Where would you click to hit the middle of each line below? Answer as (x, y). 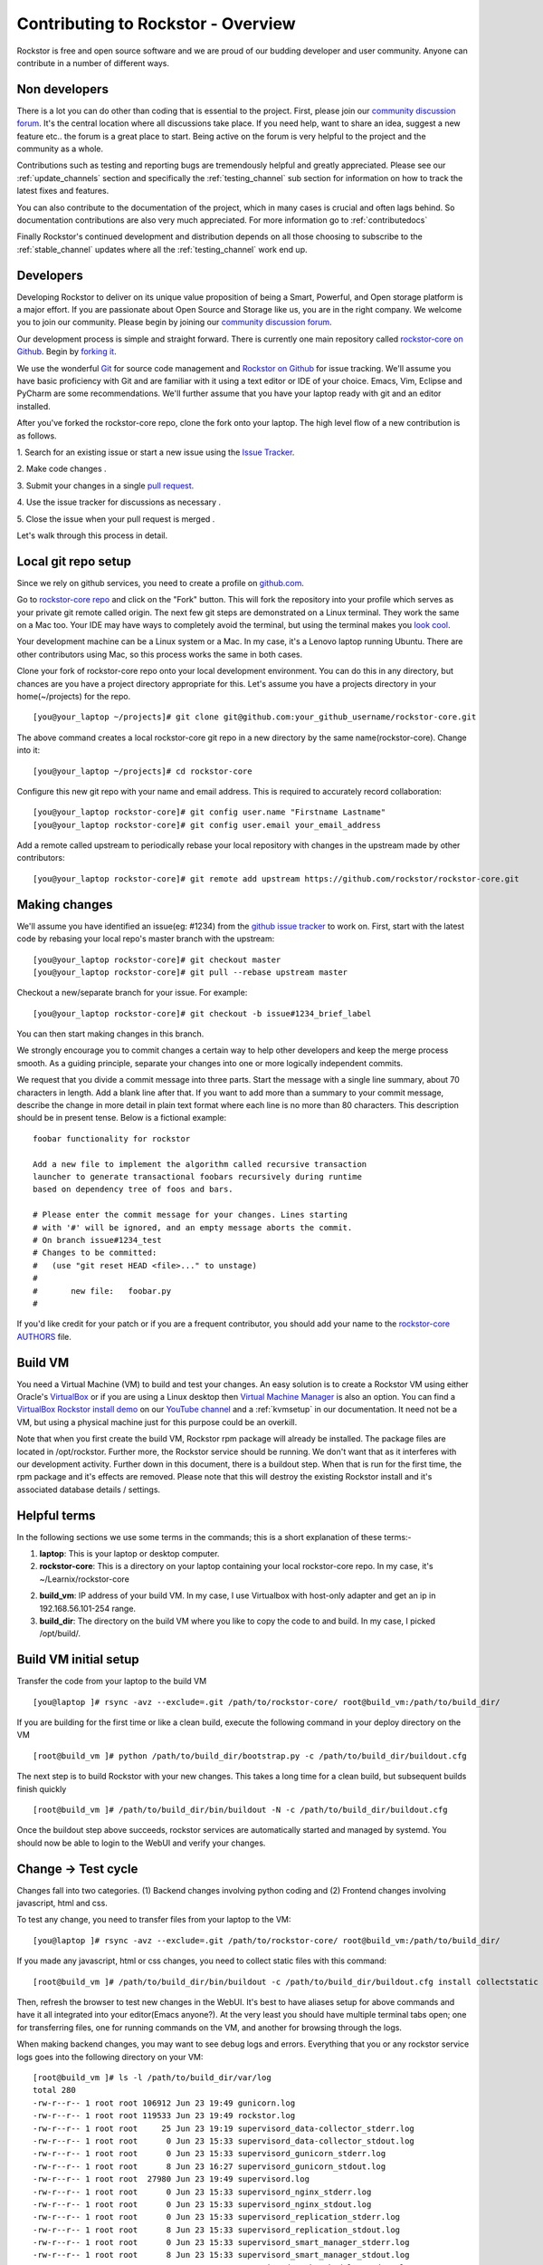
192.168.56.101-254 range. (87, 1608)
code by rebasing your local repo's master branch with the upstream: (146, 939)
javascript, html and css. (62, 1904)
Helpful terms (56, 1515)
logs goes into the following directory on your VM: (110, 2057)
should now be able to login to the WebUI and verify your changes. (141, 1843)
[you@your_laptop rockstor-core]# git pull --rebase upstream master (191, 972)
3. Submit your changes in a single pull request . (105, 486)
